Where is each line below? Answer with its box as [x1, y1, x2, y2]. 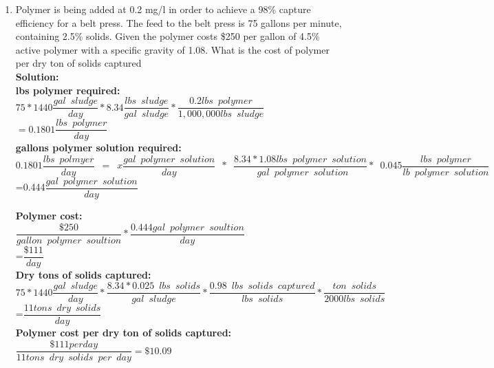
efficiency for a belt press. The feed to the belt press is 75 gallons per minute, [15, 15, 342, 30]
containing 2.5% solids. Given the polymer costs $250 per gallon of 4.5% [15, 29, 320, 43]
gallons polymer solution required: [15, 140, 182, 155]
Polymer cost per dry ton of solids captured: [15, 325, 232, 340]
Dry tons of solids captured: [15, 267, 151, 281]
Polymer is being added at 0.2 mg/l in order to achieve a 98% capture [15, 2, 311, 16]
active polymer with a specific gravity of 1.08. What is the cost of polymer [15, 42, 330, 56]
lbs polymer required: [15, 83, 120, 97]
